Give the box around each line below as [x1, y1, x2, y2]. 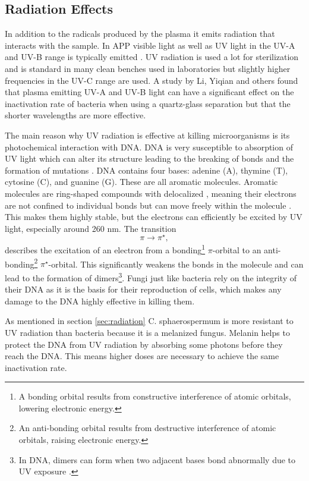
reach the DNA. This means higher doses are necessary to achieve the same [5, 350, 279, 362]
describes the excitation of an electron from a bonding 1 [5, 242, 206, 256]
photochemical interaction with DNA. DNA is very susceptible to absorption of [5, 140, 293, 153]
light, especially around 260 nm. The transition [5, 222, 176, 234]
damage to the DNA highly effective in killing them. [5, 294, 195, 307]
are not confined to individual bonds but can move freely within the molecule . [5, 199, 292, 211]
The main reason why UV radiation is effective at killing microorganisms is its [5, 128, 290, 141]
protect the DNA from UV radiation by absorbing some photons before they [5, 338, 283, 350]
